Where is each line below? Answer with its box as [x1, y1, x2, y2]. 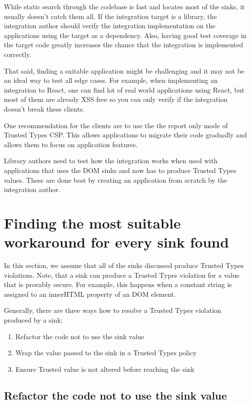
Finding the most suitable [4, 212, 181, 232]
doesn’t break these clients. [4, 103, 85, 114]
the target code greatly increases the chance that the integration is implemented [4, 39, 243, 50]
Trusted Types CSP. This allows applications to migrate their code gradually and [4, 130, 247, 140]
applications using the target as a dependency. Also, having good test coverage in [4, 30, 247, 40]
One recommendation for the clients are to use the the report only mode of [4, 120, 228, 130]
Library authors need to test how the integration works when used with [4, 155, 218, 166]
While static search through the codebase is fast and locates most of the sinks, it [4, 1, 245, 11]
